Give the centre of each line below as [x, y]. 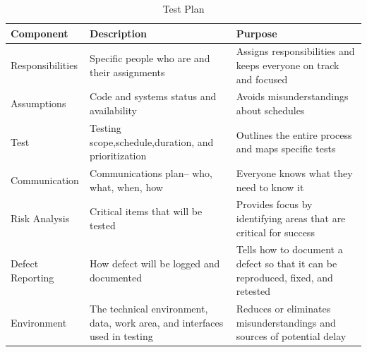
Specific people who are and [150, 58]
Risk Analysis [40, 218]
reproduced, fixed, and [284, 277]
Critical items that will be [146, 211]
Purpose [257, 33]
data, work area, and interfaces [157, 322]
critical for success [275, 232]
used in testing [121, 336]
